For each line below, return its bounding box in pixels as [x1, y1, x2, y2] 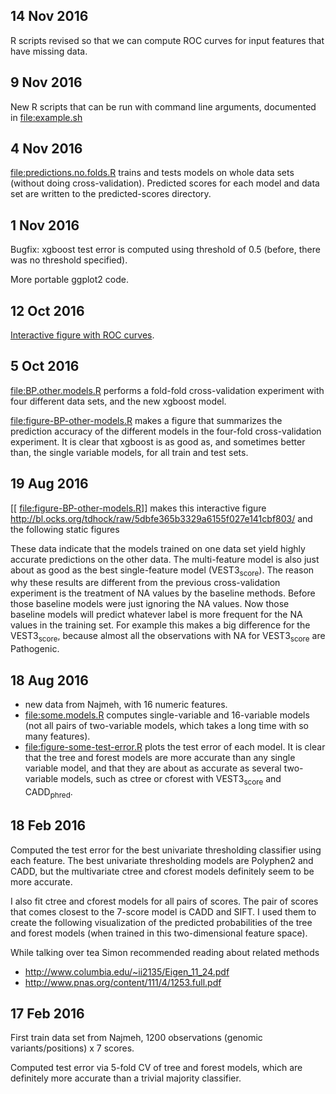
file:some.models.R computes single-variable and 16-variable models [24, 709, 310, 721]
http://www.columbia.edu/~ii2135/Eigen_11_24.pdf [24, 965, 230, 978]
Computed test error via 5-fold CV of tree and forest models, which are [10, 1062, 303, 1074]
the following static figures [10, 523, 120, 535]
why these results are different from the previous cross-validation [10, 577, 281, 589]
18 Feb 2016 [10, 817, 87, 834]
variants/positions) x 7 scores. [10, 1042, 135, 1054]
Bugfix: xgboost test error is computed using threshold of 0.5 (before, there [10, 244, 321, 256]
